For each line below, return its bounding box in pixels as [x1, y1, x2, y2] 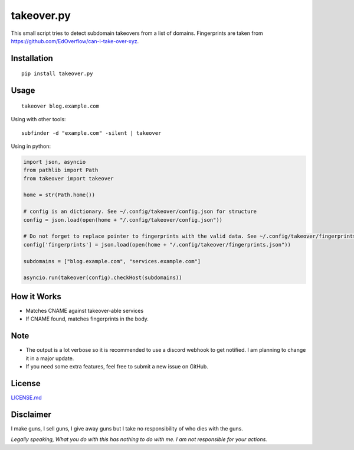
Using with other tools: [11, 116, 66, 123]
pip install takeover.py [21, 70, 93, 77]
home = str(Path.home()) [23, 192, 96, 198]
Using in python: [11, 143, 51, 150]
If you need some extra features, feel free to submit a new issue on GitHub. [25, 362, 209, 370]
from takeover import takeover [23, 175, 114, 182]
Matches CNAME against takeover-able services [25, 307, 144, 314]
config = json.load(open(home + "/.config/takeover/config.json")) [23, 216, 223, 223]
